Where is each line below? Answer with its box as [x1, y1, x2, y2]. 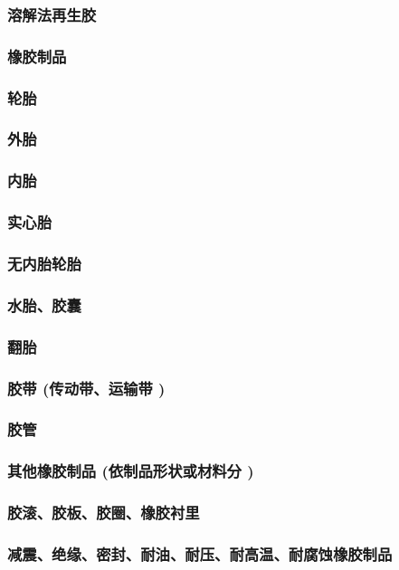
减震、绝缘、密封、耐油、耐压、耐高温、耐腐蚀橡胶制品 [7, 542, 393, 565]
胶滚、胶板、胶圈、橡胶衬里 [7, 501, 200, 524]
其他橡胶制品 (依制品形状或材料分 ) [7, 460, 254, 482]
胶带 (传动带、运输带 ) [7, 376, 166, 399]
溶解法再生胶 [7, 3, 97, 25]
